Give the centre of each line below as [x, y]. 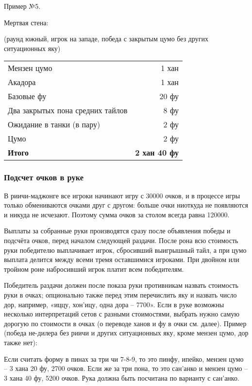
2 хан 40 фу [157, 153]
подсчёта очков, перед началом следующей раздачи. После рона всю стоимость [121, 240]
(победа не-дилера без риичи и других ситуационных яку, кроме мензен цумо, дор [126, 333]
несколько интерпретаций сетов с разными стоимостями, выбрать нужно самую [122, 314]
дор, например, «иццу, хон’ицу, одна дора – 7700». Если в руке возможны [114, 304]
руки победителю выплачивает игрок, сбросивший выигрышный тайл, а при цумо [125, 250]
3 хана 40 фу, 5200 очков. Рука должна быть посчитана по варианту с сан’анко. [122, 377]
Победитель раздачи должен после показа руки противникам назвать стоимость [121, 285]
